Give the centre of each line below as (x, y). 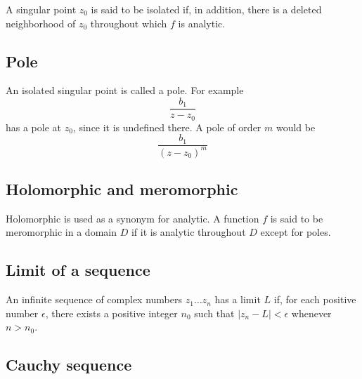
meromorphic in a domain (61, 232)
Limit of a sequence (78, 270)
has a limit (238, 299)
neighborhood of (41, 23)
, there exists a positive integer (111, 313)
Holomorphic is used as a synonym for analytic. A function (132, 218)
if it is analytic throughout (188, 232)
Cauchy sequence (69, 365)
